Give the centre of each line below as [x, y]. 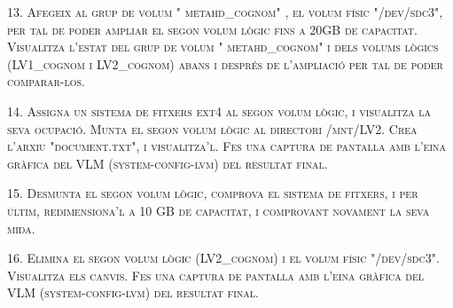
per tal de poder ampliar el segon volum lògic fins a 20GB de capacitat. [212, 29]
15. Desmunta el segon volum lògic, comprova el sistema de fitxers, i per [213, 193]
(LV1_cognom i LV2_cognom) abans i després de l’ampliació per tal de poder [225, 63]
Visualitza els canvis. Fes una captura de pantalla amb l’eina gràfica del [216, 275]
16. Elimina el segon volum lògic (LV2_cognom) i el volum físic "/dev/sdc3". [223, 258]
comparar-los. [47, 81]
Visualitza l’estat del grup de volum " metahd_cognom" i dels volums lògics [223, 47]
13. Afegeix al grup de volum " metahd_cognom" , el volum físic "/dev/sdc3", [225, 12]
